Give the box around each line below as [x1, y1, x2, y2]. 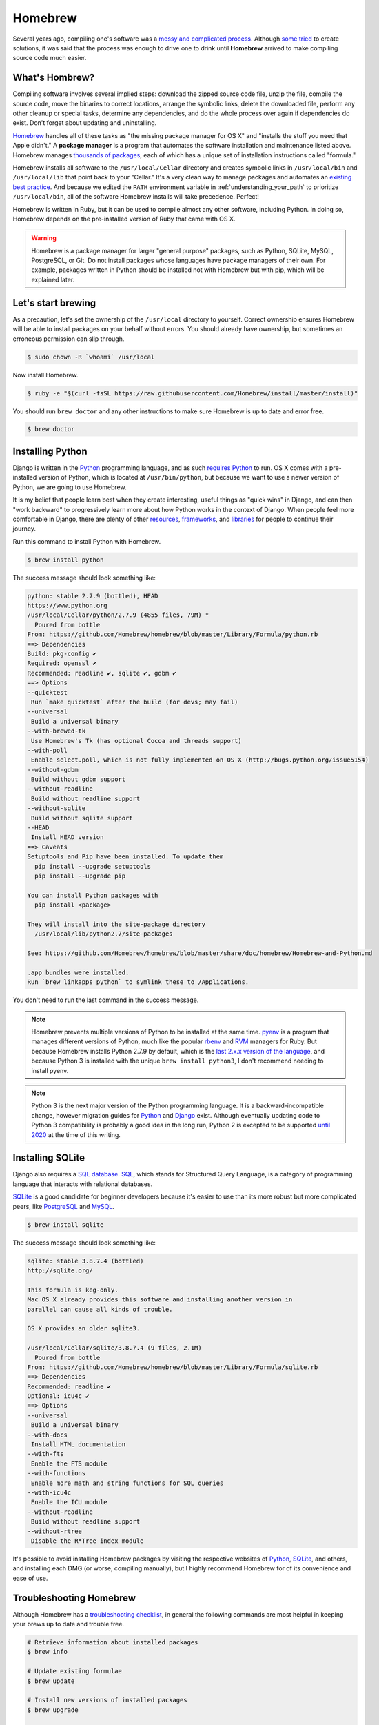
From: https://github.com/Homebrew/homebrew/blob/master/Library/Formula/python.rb [27, 631, 318, 638]
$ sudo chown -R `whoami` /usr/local [27, 353, 155, 361]
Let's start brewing [12, 297, 96, 308]
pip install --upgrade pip [34, 872, 126, 880]
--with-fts [27, 1450, 64, 1458]
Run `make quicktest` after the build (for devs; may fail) [31, 698, 238, 706]
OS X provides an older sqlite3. [27, 1325, 141, 1332]
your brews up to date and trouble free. [12, 1620, 124, 1628]
